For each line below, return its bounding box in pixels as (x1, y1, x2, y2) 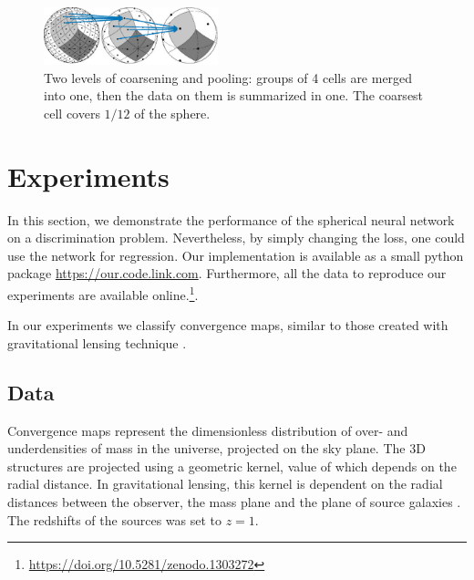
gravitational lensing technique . (7, 333, 187, 352)
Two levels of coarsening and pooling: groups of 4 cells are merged (44, 67, 413, 87)
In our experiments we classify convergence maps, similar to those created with (7, 316, 448, 335)
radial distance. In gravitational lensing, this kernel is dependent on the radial (7, 474, 443, 493)
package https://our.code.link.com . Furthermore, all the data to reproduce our (7, 264, 447, 283)
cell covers (44, 103, 100, 122)
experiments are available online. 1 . (7, 283, 199, 304)
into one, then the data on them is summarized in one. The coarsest (44, 86, 424, 105)
